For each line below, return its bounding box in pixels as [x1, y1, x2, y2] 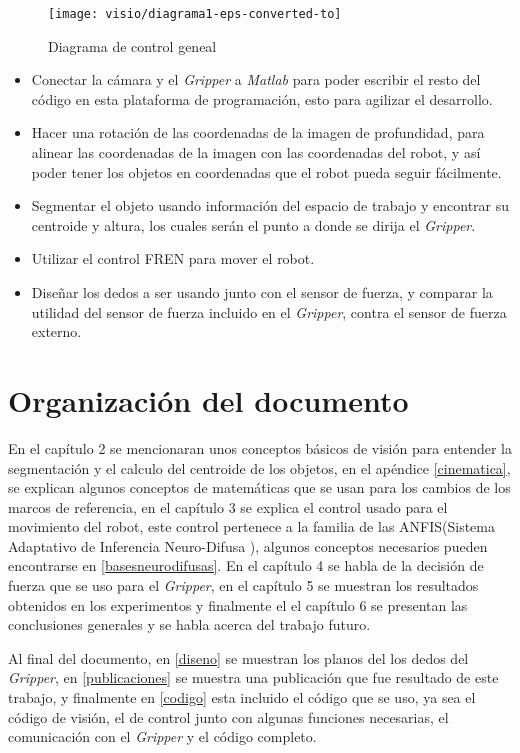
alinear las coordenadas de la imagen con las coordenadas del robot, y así [31, 142, 481, 163]
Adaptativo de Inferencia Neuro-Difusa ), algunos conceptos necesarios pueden [8, 535, 488, 556]
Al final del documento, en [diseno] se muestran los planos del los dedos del [8, 647, 469, 668]
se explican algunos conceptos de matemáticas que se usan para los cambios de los [8, 477, 511, 498]
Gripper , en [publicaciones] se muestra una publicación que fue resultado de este [8, 667, 499, 688]
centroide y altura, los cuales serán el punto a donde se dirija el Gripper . [31, 214, 476, 235]
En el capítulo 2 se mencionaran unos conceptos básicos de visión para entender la [8, 437, 512, 458]
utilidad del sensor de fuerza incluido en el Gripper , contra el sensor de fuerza [31, 301, 507, 322]
